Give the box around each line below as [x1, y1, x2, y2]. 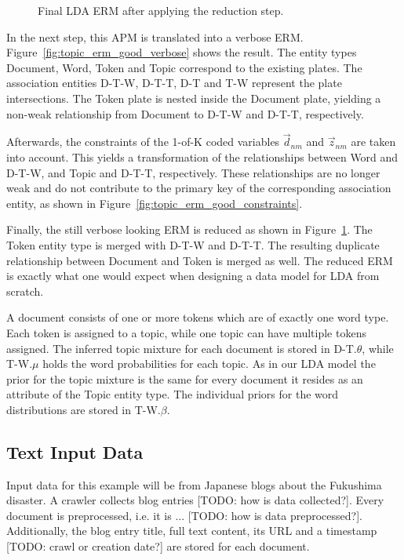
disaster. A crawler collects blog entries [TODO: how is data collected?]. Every [6, 492, 384, 508]
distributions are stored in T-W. [6, 401, 161, 417]
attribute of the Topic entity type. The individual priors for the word [6, 386, 339, 402]
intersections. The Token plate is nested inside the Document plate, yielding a [6, 89, 381, 106]
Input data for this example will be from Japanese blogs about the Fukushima [6, 476, 382, 493]
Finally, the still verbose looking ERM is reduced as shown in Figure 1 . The [6, 221, 373, 238]
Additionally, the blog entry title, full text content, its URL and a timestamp [6, 522, 377, 539]
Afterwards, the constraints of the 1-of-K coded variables [6, 133, 280, 150]
